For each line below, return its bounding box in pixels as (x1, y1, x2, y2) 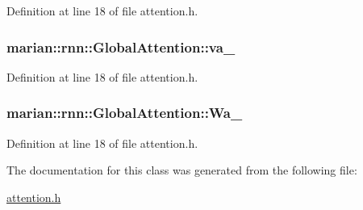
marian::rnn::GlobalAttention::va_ (6, 36, 236, 57)
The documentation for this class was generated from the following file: (6, 162, 357, 178)
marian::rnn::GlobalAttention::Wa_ (6, 103, 243, 123)
